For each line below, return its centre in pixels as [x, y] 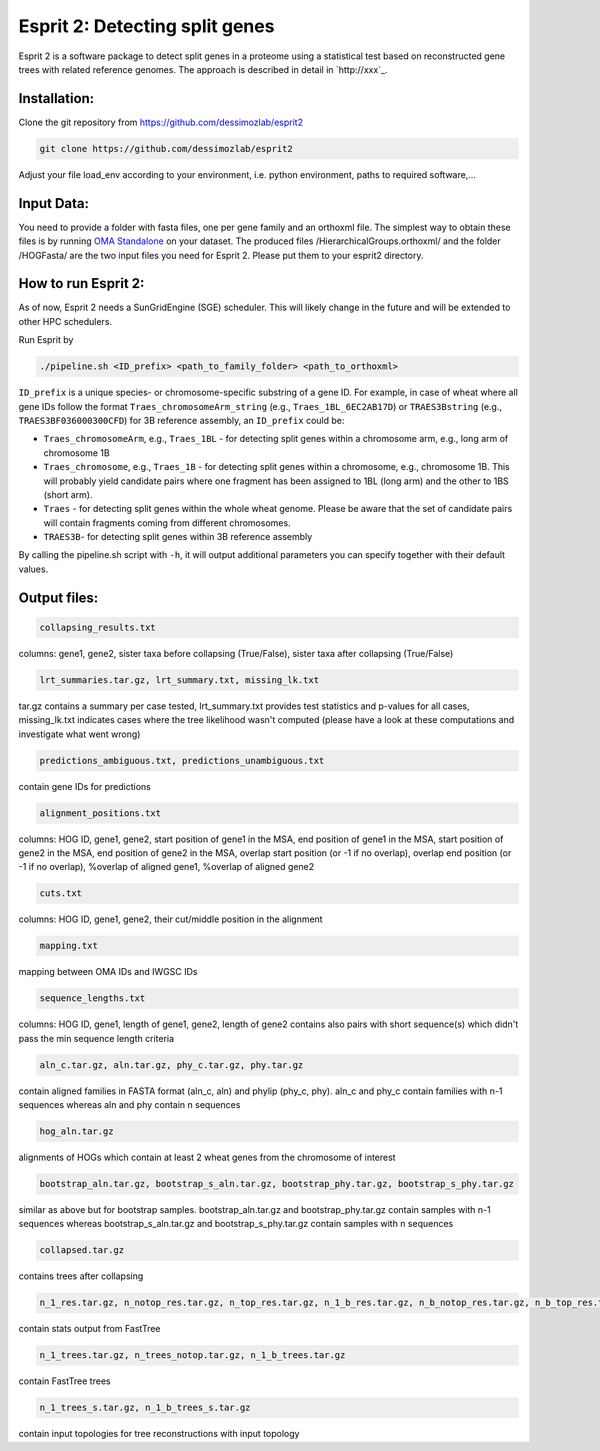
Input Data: [54, 203]
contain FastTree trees [64, 1381]
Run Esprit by [46, 340]
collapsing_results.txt [98, 627]
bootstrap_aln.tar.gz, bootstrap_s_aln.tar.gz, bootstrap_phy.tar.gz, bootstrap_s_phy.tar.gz [277, 1183]
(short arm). [68, 494]
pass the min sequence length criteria [96, 1038]
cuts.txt [61, 893]
